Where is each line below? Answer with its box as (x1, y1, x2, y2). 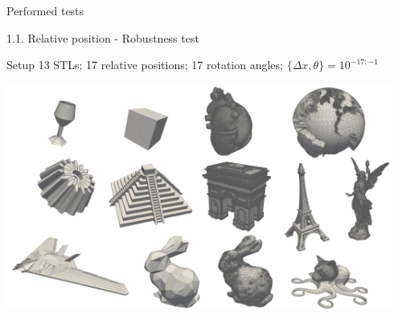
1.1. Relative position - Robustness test (6, 29, 199, 46)
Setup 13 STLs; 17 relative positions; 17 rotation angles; (6, 56, 283, 73)
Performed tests (6, 2, 84, 18)
